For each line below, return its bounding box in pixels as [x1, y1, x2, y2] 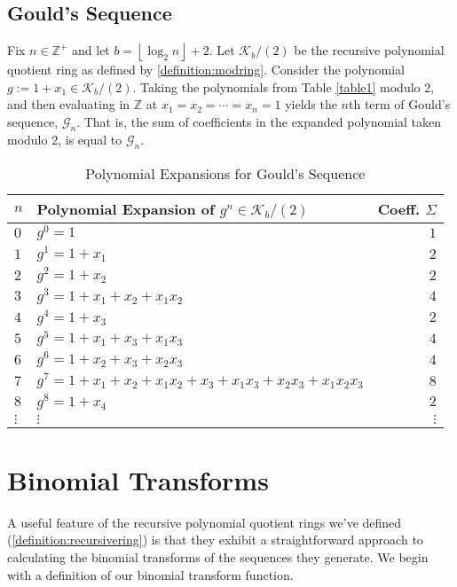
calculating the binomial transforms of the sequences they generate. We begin [7, 548, 429, 567]
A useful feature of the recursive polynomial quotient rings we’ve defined [7, 513, 402, 531]
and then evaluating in [7, 95, 130, 113]
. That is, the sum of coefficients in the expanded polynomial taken [76, 112, 442, 130]
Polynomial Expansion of [36, 198, 215, 219]
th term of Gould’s [349, 95, 451, 113]
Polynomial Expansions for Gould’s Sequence [85, 162, 366, 184]
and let [72, 41, 110, 59]
